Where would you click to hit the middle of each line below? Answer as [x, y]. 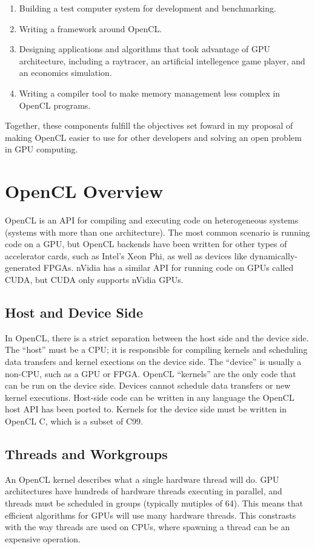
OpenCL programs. [55, 105]
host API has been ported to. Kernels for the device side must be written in [146, 409]
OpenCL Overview [84, 191]
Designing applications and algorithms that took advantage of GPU [144, 49]
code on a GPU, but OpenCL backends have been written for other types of [146, 244]
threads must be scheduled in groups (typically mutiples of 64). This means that [154, 503]
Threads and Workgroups [86, 453]
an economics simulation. [65, 73]
